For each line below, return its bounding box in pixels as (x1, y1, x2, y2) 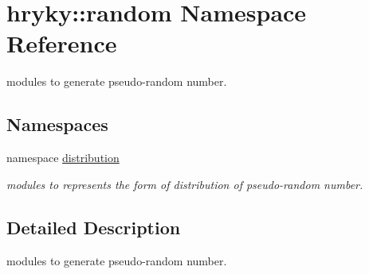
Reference (6, 27, 117, 60)
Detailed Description (6, 214, 181, 239)
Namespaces (6, 112, 108, 137)
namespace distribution (6, 149, 120, 166)
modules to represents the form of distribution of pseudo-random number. (6, 176, 363, 192)
